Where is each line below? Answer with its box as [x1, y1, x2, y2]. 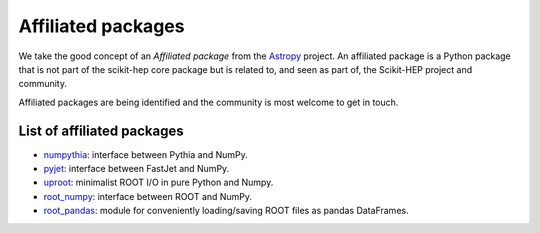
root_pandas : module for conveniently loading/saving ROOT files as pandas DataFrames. [43, 205, 409, 217]
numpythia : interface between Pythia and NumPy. [43, 148, 249, 160]
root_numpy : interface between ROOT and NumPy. [43, 190, 253, 202]
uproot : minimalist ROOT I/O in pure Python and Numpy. [43, 176, 274, 189]
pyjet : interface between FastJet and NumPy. [43, 163, 230, 175]
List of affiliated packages [18, 122, 184, 139]
